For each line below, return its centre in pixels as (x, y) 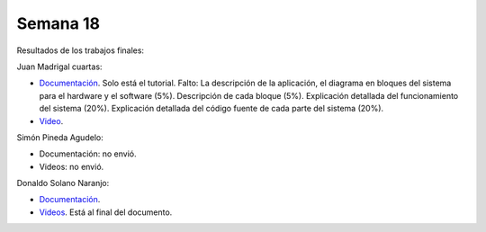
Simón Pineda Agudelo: (60, 137)
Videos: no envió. (72, 166)
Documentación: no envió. (88, 154)
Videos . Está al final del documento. (106, 212)
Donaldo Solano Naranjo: (63, 183)
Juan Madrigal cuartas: (59, 67)
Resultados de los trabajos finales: (80, 50)
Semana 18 (58, 23)
